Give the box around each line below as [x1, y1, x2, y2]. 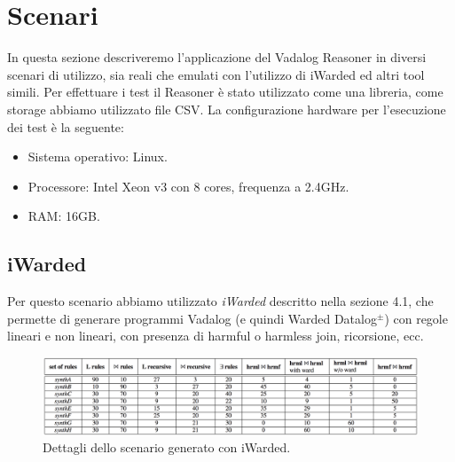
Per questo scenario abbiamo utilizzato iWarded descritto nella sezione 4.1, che [7, 292, 434, 310]
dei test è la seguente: [7, 117, 124, 136]
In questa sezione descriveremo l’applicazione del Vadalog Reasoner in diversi [7, 48, 427, 67]
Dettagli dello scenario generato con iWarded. [43, 438, 291, 457]
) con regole [384, 309, 448, 327]
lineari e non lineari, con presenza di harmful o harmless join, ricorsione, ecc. [7, 326, 424, 345]
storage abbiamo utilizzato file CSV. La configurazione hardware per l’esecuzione [7, 99, 446, 118]
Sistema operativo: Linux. [27, 147, 168, 166]
